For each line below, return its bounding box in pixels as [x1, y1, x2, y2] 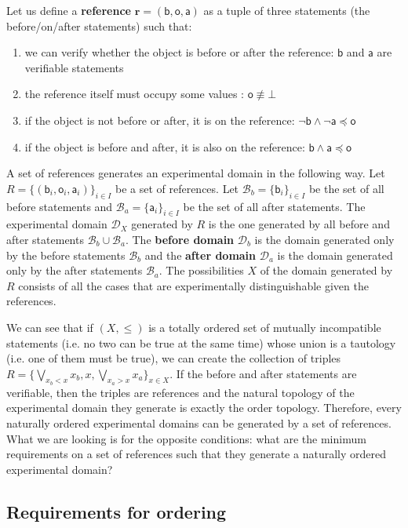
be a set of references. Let [115, 180, 239, 196]
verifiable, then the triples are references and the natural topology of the [6, 384, 355, 400]
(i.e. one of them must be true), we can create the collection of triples [6, 350, 341, 366]
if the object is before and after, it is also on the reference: [24, 138, 305, 155]
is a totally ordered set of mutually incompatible [148, 319, 381, 335]
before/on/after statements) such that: [6, 17, 192, 34]
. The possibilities [158, 262, 244, 279]
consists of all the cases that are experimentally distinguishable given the [18, 277, 369, 293]
